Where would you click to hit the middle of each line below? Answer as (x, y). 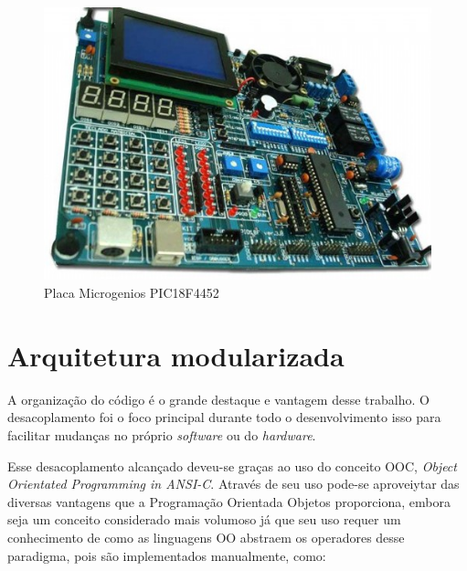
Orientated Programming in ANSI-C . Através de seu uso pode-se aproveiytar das (233, 484)
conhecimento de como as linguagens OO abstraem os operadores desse (206, 537)
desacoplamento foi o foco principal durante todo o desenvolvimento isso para (224, 417)
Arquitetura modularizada (176, 355)
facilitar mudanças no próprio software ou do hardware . (162, 434)
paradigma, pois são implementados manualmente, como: (167, 555)
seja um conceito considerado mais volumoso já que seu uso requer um (204, 519)
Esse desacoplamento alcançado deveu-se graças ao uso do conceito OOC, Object (232, 465)
